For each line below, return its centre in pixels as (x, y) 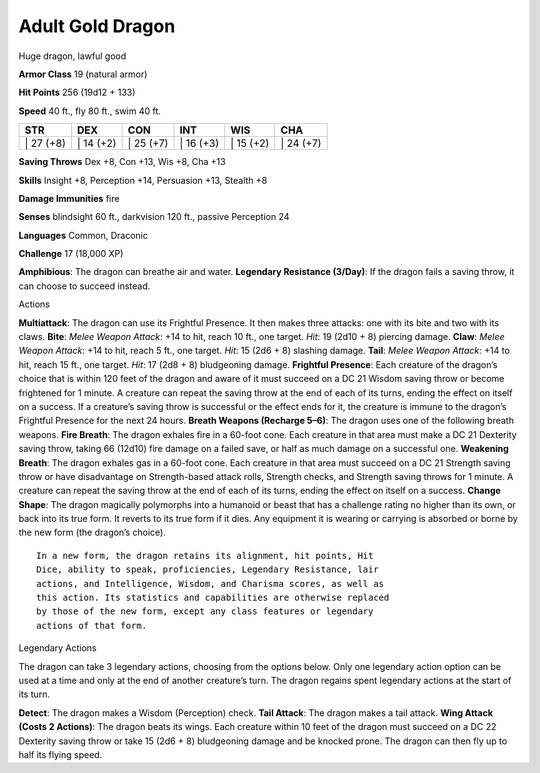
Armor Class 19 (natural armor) (83, 74)
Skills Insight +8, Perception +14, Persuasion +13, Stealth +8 (143, 180)
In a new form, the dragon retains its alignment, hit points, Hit (205, 555)
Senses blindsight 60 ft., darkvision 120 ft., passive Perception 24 (154, 217)
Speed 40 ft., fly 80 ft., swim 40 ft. (90, 111)
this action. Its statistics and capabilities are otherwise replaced (213, 598)
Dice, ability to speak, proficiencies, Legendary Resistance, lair (207, 569)
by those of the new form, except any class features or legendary (205, 611)
